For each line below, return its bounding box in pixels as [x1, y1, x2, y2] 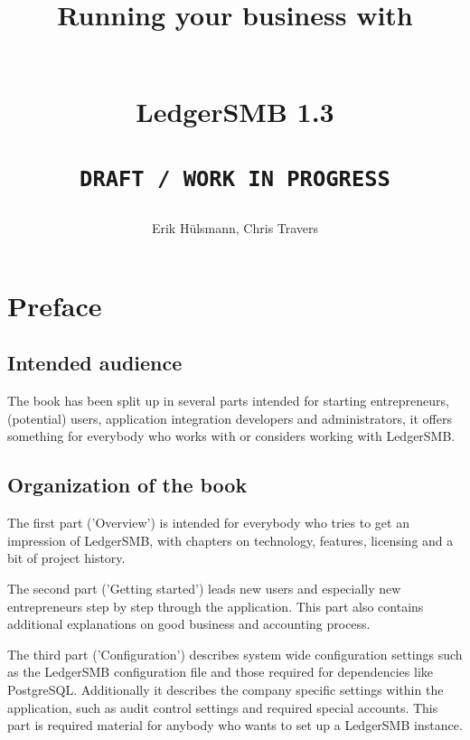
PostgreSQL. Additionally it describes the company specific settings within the [7, 679, 444, 698]
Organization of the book [7, 471, 248, 499]
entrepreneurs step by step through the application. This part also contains [7, 596, 424, 615]
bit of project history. [7, 548, 126, 567]
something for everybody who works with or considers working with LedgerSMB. [7, 426, 456, 445]
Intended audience [7, 349, 183, 377]
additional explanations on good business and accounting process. [7, 614, 371, 633]
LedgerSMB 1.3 [136, 92, 334, 129]
